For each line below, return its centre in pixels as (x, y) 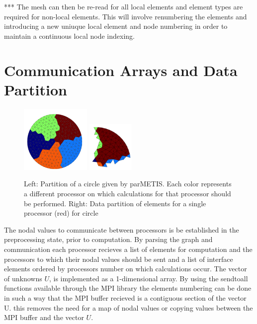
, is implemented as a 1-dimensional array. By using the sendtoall (148, 278)
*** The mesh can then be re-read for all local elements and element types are (124, 6)
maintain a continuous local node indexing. (70, 36)
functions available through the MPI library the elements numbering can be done (128, 288)
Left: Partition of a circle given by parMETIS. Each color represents (128, 184)
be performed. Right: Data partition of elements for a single (115, 203)
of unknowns (23, 278)
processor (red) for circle (61, 213)
